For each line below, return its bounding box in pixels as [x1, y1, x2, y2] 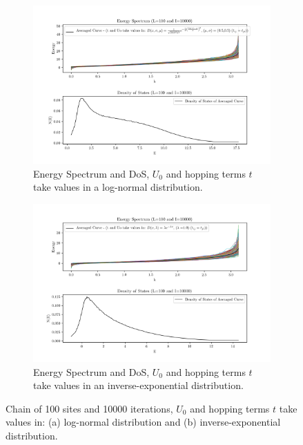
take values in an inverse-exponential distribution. [33, 378, 244, 392]
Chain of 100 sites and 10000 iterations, [6, 401, 173, 415]
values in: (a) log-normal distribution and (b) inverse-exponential [6, 415, 281, 429]
